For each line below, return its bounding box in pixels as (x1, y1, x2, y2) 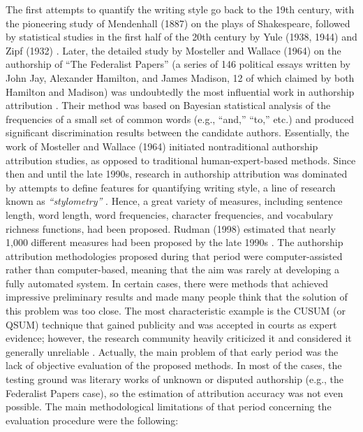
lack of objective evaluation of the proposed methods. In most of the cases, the (6, 358, 342, 373)
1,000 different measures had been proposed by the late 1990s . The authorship (6, 235, 343, 250)
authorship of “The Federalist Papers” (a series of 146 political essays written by (6, 57, 350, 71)
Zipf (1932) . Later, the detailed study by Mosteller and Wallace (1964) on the (6, 43, 341, 57)
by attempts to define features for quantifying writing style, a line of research (6, 180, 336, 194)
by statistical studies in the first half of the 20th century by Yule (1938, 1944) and (6, 29, 357, 44)
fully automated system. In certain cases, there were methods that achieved (6, 275, 329, 290)
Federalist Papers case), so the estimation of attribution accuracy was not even (6, 385, 343, 400)
